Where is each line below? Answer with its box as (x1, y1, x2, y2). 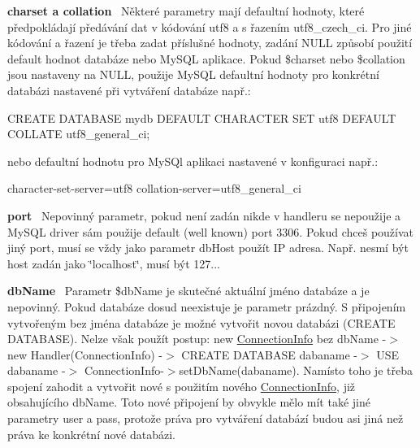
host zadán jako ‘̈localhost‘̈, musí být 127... (7, 254, 220, 272)
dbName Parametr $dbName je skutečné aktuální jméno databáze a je (7, 282, 370, 299)
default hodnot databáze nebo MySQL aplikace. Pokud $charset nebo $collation (7, 50, 405, 67)
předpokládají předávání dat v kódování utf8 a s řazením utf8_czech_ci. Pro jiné (7, 18, 412, 35)
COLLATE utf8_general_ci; (7, 125, 150, 142)
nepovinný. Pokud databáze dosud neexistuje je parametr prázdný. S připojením (7, 298, 406, 315)
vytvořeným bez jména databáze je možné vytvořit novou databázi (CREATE (7, 314, 396, 331)
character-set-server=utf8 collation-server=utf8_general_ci (7, 180, 301, 197)
